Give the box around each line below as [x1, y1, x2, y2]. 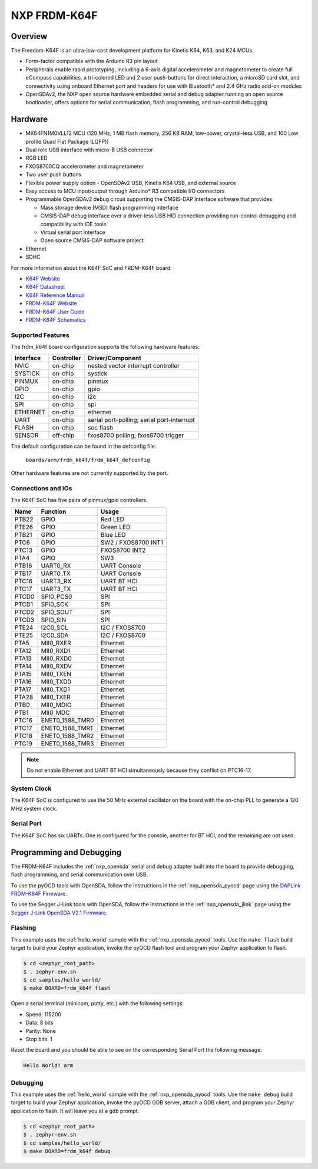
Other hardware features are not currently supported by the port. [11, 470, 168, 477]
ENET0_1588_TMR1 [41, 724, 93, 732]
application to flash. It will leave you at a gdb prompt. [11, 1107, 140, 1114]
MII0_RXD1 [41, 646, 71, 655]
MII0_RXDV [41, 662, 72, 670]
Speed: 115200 [25, 1011, 62, 1018]
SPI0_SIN [41, 616, 67, 624]
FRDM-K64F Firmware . [11, 890, 67, 897]
